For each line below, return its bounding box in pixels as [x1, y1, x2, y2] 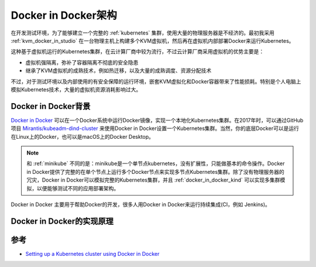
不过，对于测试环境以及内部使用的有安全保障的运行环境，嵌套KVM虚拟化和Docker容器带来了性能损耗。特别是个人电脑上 [11, 78, 301, 85]
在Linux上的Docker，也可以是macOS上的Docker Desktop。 [11, 133, 154, 140]
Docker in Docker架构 [11, 9, 117, 22]
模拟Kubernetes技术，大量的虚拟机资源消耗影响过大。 [11, 85, 142, 93]
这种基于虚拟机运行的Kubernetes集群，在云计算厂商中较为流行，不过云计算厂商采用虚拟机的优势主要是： [11, 48, 265, 55]
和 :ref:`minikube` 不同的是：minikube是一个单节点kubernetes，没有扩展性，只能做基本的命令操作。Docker [26, 160, 285, 167]
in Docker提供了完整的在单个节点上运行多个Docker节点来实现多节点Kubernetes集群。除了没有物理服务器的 [26, 168, 285, 175]
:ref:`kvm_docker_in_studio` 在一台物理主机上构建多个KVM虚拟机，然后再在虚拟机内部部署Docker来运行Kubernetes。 [11, 37, 294, 44]
